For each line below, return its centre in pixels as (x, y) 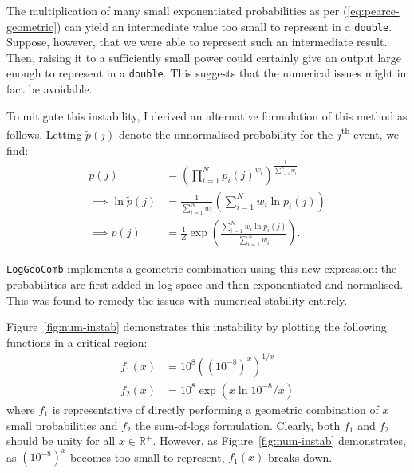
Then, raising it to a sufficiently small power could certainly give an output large (204, 57)
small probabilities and (62, 425)
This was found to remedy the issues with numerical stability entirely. (177, 300)
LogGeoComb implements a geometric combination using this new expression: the (202, 268)
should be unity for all (61, 441)
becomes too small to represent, (148, 457)
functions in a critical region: (77, 342)
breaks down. (300, 457)
